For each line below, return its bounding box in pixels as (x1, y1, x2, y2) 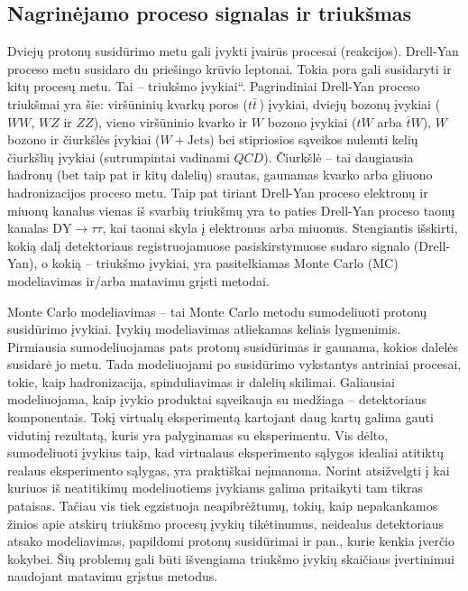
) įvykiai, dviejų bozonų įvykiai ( (259, 94, 441, 113)
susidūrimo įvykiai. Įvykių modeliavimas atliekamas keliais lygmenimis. (7, 319, 401, 338)
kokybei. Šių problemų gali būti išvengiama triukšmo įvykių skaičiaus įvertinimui (7, 549, 454, 568)
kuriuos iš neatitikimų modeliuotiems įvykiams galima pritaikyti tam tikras (7, 478, 423, 497)
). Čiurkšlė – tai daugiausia (263, 147, 414, 166)
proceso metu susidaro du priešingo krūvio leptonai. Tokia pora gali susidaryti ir (7, 59, 452, 78)
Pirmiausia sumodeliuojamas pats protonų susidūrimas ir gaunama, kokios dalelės (7, 337, 459, 356)
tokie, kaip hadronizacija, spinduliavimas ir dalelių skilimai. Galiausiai (7, 372, 395, 391)
